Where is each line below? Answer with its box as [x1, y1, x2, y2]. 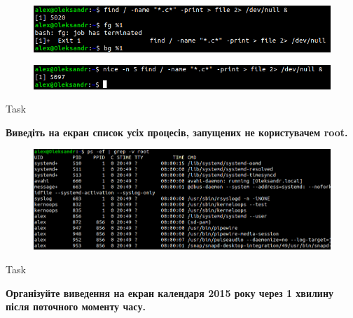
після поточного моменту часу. [6, 299, 146, 314]
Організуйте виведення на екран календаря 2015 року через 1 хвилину [6, 285, 333, 300]
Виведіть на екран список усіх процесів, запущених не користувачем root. [6, 124, 348, 139]
